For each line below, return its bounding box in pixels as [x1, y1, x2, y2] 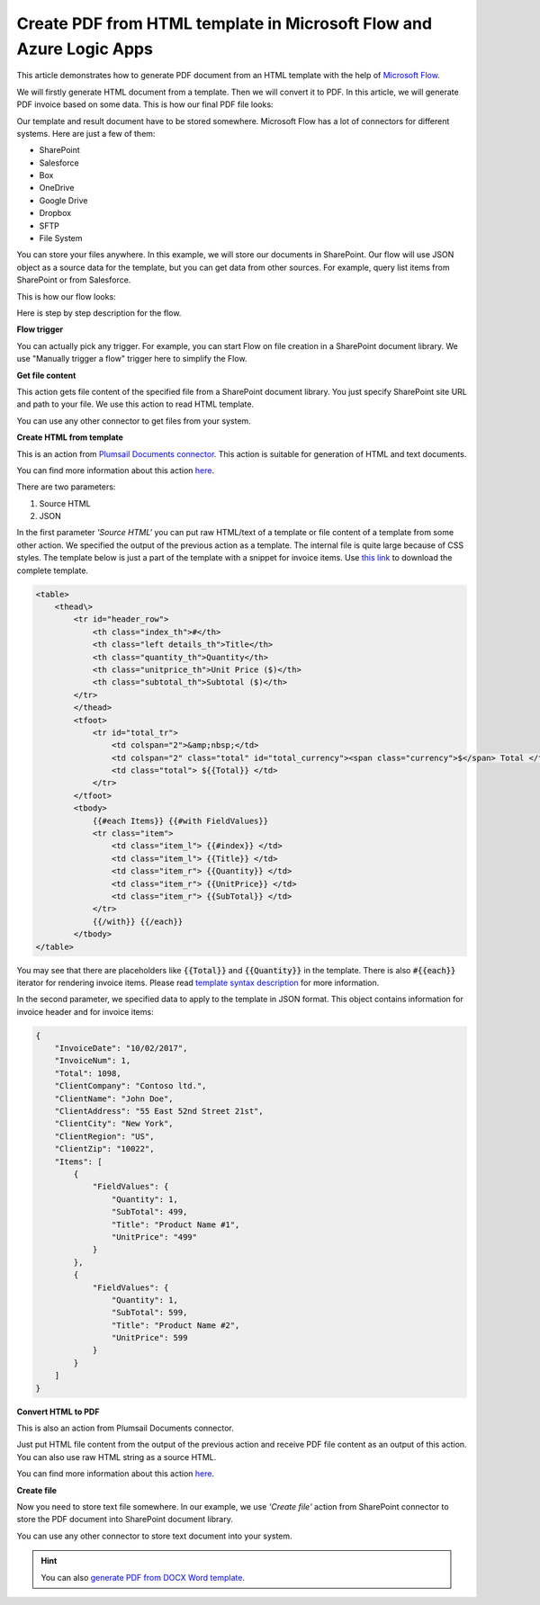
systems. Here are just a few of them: [16, 128, 156, 139]
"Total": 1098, [54, 1068, 121, 1079]
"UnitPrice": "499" [111, 1232, 198, 1242]
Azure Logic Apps [16, 39, 153, 58]
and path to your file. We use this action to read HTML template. [16, 399, 255, 409]
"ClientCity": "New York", [54, 1118, 175, 1129]
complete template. [16, 565, 89, 576]
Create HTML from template [16, 432, 123, 443]
